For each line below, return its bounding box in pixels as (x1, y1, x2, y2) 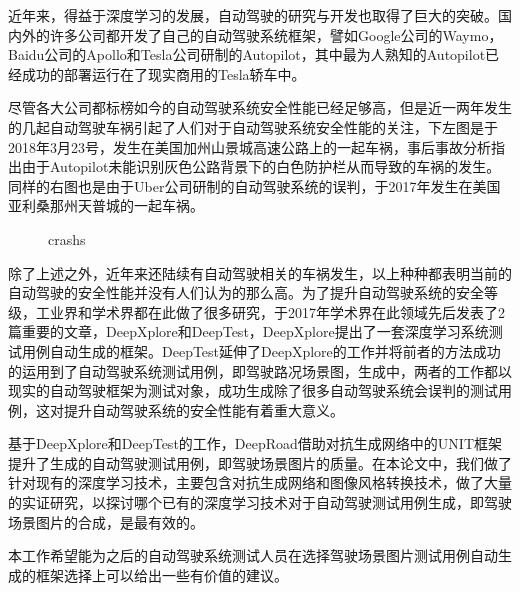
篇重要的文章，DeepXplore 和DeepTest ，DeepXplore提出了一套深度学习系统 (8, 321, 489, 342)
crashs (48, 228, 86, 249)
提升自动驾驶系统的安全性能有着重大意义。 (63, 399, 344, 420)
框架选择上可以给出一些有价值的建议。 (35, 564, 288, 585)
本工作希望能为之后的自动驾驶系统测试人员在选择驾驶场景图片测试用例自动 (8, 545, 498, 566)
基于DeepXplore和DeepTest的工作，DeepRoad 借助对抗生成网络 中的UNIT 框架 (8, 433, 502, 454)
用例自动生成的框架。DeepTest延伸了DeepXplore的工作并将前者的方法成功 (21, 340, 501, 361)
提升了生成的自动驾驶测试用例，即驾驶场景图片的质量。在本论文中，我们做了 (8, 452, 512, 473)
